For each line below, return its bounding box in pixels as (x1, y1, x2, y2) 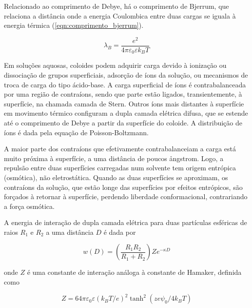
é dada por (103, 226, 136, 237)
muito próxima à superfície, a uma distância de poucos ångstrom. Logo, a (4, 153, 224, 163)
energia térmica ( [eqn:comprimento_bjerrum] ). (4, 20, 144, 30)
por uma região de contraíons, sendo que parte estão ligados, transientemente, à (4, 89, 242, 99)
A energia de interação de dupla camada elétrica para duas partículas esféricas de (4, 217, 247, 227)
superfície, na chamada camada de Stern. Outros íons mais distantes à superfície (4, 98, 244, 108)
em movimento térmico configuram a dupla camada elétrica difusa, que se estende (4, 108, 248, 118)
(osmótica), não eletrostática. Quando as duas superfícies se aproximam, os (4, 172, 228, 182)
